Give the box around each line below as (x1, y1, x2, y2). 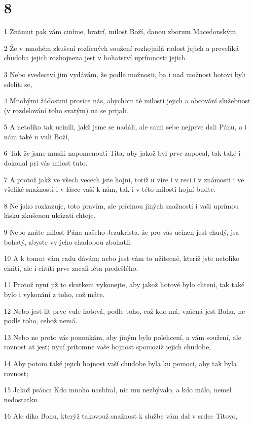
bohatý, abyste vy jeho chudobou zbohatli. (4, 236, 132, 247)
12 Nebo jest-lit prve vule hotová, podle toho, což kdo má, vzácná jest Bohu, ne (4, 305, 245, 316)
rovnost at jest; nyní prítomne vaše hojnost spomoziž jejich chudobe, (4, 341, 211, 352)
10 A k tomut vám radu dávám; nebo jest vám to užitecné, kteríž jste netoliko (4, 253, 240, 263)
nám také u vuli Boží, (4, 131, 70, 141)
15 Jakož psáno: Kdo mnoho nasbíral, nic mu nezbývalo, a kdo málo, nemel (4, 384, 232, 395)
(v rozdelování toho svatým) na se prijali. (4, 105, 128, 115)
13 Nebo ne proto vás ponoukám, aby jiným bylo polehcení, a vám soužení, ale (4, 332, 241, 342)
